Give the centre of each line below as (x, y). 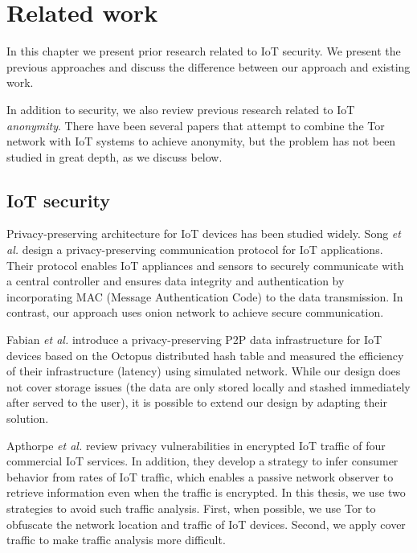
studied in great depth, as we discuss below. (114, 156)
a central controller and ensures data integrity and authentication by (176, 281)
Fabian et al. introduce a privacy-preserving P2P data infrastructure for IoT (194, 340)
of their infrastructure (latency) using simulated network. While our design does (204, 371)
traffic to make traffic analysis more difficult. (116, 540)
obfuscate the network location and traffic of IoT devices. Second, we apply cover (206, 524)
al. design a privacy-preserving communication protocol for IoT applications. (195, 250)
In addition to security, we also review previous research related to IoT (181, 109)
